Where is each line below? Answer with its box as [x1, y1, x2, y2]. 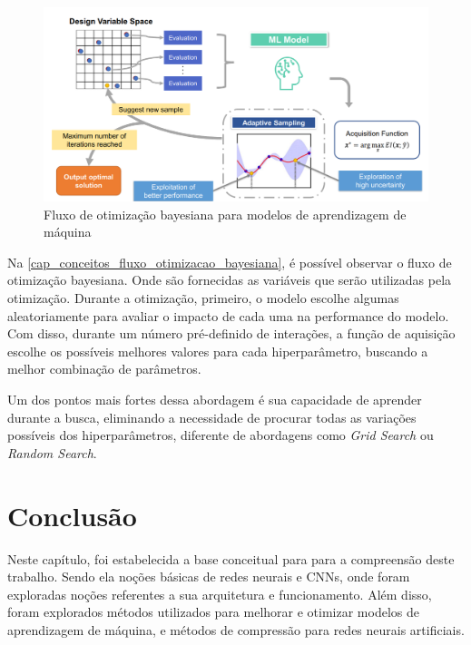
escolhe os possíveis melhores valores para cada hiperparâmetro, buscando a [7, 341, 428, 360]
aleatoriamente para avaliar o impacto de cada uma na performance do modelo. [7, 306, 449, 325]
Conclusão [7, 496, 137, 533]
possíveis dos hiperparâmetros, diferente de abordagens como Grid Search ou [7, 425, 434, 445]
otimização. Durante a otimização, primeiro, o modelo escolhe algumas [7, 288, 399, 308]
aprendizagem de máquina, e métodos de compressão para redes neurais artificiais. [7, 620, 465, 639]
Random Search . [7, 443, 97, 462]
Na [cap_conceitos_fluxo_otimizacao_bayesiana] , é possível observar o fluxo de [7, 252, 452, 271]
